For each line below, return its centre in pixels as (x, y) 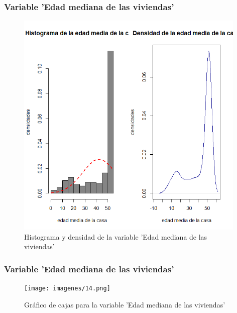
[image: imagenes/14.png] (67, 288)
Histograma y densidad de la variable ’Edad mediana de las (116, 236)
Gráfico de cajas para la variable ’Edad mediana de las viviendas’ (125, 304)
